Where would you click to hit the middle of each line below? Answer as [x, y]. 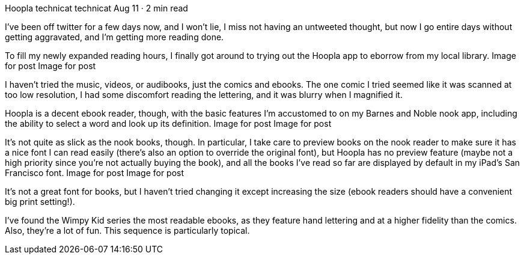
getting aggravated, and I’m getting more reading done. [114, 37]
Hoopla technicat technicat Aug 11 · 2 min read [96, 8]
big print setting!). [40, 202]
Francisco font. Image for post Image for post [95, 173]
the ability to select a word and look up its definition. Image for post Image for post [168, 123]
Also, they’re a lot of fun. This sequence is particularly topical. [127, 230]
